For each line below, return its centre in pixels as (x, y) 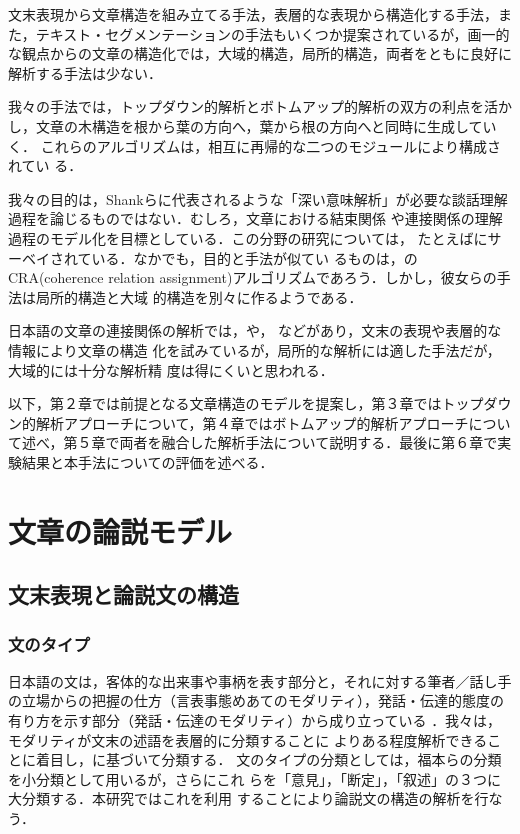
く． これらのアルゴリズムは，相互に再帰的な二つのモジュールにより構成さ (254, 145)
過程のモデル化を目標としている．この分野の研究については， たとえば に (248, 237)
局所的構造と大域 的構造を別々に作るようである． (199, 296)
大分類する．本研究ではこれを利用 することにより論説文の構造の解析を (241, 798)
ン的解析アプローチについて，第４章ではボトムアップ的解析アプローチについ (259, 422)
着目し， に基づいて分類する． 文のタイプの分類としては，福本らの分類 (268, 759)
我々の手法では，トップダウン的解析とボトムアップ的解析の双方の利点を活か (260, 106)
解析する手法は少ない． (85, 72)
